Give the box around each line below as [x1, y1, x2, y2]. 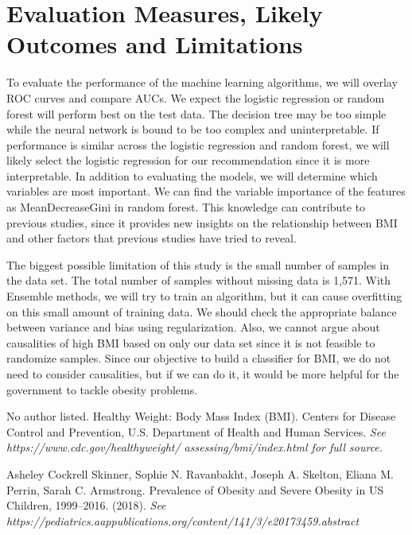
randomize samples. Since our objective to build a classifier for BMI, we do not [6, 350, 391, 366]
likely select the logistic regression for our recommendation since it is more [6, 152, 370, 169]
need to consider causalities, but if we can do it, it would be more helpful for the [6, 366, 399, 382]
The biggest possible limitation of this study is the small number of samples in [6, 256, 389, 273]
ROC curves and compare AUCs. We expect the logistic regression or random [6, 89, 385, 106]
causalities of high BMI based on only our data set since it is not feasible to [6, 334, 375, 351]
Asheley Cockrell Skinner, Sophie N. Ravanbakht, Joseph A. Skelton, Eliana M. [6, 465, 394, 482]
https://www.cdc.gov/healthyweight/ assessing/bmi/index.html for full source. [6, 439, 383, 456]
